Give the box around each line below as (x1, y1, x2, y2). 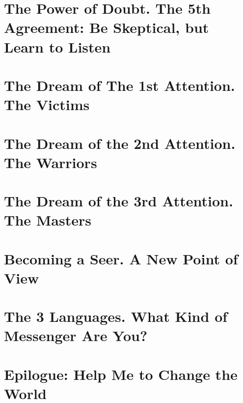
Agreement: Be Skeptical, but (4, 17, 209, 37)
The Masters (4, 210, 91, 230)
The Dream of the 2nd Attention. (4, 133, 236, 153)
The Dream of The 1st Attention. (4, 75, 235, 95)
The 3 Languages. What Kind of (4, 306, 228, 326)
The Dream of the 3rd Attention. (4, 191, 233, 211)
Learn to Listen (4, 36, 111, 57)
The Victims (4, 94, 90, 115)
